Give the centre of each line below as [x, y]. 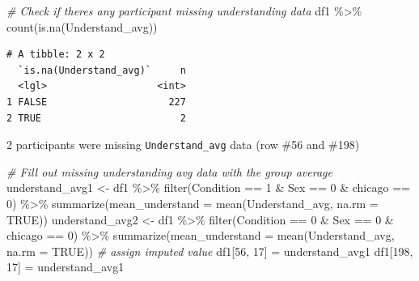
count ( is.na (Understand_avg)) [82, 26]
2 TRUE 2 [96, 118]
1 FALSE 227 [96, 102]
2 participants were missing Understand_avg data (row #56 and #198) [183, 145]
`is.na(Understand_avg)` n [102, 70]
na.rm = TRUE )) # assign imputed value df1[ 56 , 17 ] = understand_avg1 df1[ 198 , [210, 251]
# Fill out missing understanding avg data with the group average [169, 171]
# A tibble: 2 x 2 [56, 55]
